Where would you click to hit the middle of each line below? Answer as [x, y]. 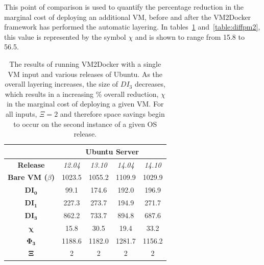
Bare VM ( [28, 177]
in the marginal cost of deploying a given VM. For [85, 104]
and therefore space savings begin [112, 113]
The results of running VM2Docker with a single [85, 63]
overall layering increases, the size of [62, 84]
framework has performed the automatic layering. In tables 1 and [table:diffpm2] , [132, 27]
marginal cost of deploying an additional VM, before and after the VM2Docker [128, 17]
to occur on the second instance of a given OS [85, 124]
